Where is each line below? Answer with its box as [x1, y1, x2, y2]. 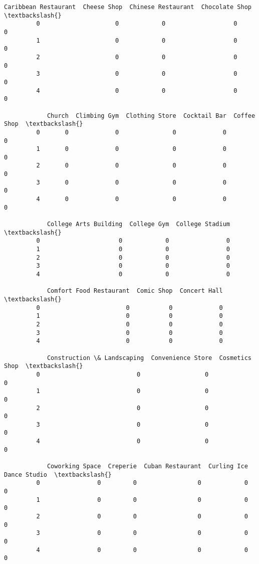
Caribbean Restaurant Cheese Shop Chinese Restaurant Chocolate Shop [4, 4, 251, 11]
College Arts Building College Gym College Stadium [47, 221, 230, 228]
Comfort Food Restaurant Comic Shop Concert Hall [47, 287, 223, 295]
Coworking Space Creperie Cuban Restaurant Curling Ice [47, 463, 248, 470]
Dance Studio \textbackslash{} [4, 471, 112, 478]
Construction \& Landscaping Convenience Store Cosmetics [47, 354, 251, 361]
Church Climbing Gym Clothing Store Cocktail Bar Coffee [47, 112, 255, 119]
